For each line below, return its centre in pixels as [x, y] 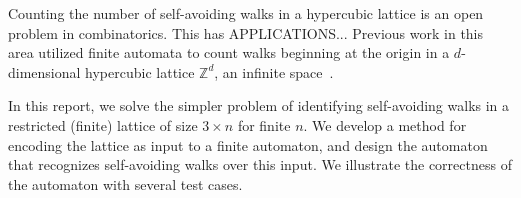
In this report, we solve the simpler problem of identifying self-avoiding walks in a [259, 105]
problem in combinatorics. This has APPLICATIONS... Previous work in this [246, 32]
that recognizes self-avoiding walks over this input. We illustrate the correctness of [260, 164]
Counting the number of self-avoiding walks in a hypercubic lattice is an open [246, 13]
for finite [264, 124]
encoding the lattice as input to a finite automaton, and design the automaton [248, 144]
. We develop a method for [385, 124]
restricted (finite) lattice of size [103, 124]
